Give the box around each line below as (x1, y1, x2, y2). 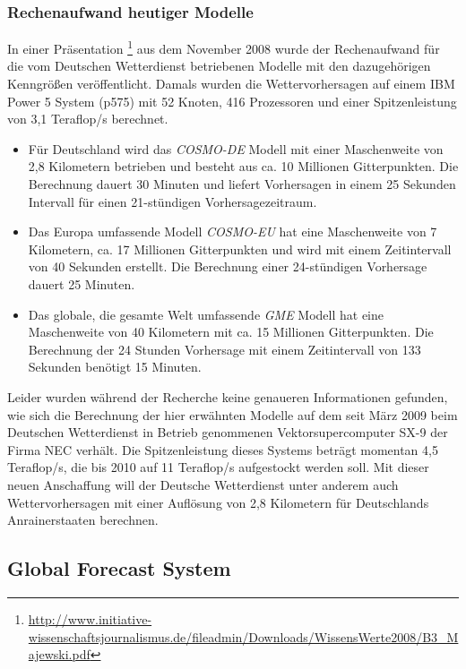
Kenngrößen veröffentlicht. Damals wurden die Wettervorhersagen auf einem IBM (7, 74, 455, 93)
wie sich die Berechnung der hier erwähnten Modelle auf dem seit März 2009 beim (7, 405, 458, 424)
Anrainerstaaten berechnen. (7, 510, 159, 529)
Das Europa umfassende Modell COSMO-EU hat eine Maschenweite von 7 (28, 222, 437, 241)
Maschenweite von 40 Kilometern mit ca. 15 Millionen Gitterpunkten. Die (28, 322, 434, 341)
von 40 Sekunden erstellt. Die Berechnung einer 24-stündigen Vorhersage (28, 257, 427, 276)
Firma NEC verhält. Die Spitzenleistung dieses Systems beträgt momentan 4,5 (7, 440, 438, 459)
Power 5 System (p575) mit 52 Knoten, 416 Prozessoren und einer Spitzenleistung (7, 91, 457, 110)
